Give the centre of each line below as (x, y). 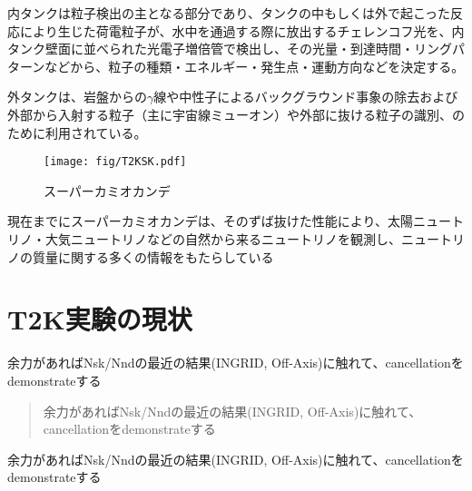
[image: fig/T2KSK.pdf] (115, 162)
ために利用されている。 (77, 132)
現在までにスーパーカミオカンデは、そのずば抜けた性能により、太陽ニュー (230, 221)
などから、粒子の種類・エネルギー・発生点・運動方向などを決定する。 (255, 66)
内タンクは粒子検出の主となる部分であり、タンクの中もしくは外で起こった (229, 13)
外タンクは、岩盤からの (77, 97)
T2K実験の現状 (100, 319)
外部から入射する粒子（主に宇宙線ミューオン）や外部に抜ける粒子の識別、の (236, 114)
